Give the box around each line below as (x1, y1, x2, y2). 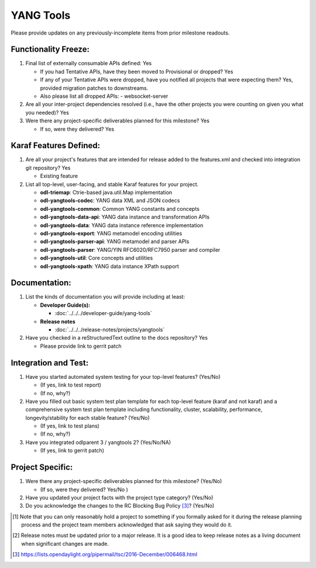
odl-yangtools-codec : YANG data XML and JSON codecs (40, 197, 180, 204)
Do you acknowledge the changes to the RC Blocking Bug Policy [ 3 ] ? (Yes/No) (25, 502, 215, 509)
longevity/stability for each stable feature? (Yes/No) (25, 414, 150, 421)
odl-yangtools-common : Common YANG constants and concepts (40, 205, 200, 212)
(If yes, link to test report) (40, 381, 102, 389)
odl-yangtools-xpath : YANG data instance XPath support (40, 262, 180, 269)
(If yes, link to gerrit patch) (40, 447, 105, 454)
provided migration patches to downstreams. (40, 84, 149, 91)
